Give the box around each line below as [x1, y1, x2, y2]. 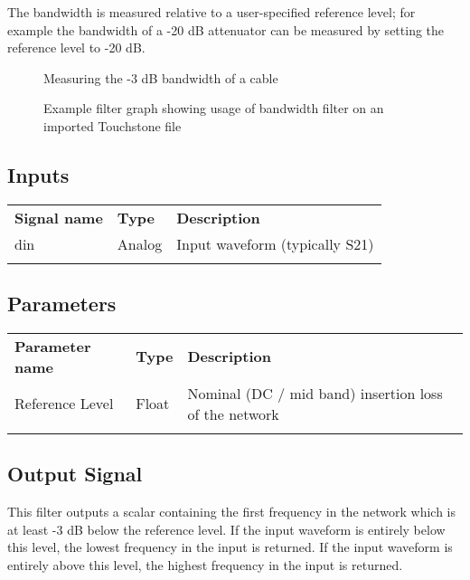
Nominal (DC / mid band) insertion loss [187, 382, 443, 404]
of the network [187, 403, 279, 424]
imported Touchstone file [43, 116, 182, 135]
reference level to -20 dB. [7, 38, 146, 57]
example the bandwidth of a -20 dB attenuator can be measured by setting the [7, 20, 445, 39]
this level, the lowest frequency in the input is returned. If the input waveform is [7, 537, 453, 556]
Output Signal [7, 460, 143, 488]
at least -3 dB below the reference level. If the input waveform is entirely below [7, 519, 446, 538]
